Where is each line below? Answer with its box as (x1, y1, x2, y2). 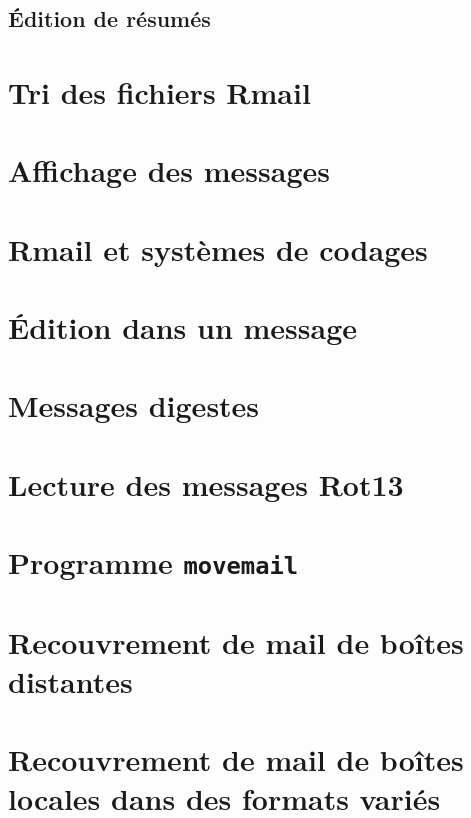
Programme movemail (8, 542, 299, 583)
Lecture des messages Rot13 (8, 463, 404, 504)
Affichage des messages (8, 150, 331, 191)
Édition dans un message (8, 307, 358, 348)
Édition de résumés (8, 3, 211, 34)
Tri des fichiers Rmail (8, 71, 311, 112)
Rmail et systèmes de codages (8, 228, 428, 269)
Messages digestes (8, 385, 260, 426)
